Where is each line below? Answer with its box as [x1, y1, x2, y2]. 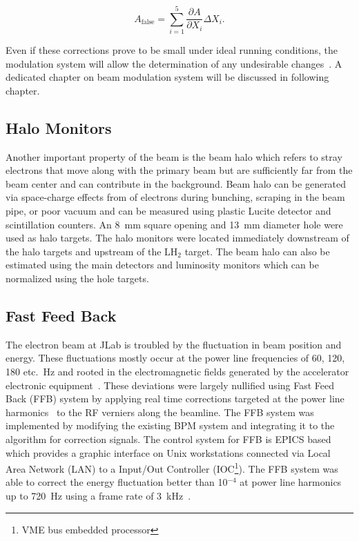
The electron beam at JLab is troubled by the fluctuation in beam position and [6, 337, 342, 351]
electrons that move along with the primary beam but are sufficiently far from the [6, 163, 353, 177]
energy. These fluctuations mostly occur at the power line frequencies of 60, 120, [6, 351, 345, 365]
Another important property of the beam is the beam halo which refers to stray [6, 149, 342, 164]
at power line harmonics [240, 475, 342, 489]
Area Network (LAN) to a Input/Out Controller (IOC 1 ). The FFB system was [6, 460, 338, 475]
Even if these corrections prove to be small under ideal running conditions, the [6, 43, 338, 57]
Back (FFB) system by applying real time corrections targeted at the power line [6, 391, 345, 406]
